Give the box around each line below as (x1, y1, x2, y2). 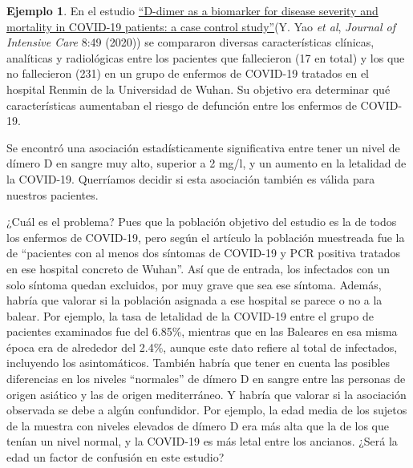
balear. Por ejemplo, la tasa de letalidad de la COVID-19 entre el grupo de (6, 307, 374, 324)
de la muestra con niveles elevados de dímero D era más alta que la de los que (6, 417, 389, 434)
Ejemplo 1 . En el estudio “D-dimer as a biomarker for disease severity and (6, 2, 379, 18)
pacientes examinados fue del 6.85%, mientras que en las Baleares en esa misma (6, 323, 398, 340)
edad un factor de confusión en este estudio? (6, 449, 225, 466)
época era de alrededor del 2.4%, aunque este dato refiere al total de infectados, (6, 338, 398, 355)
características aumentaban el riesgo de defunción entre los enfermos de (6, 96, 357, 113)
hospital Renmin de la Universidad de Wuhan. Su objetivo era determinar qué (6, 80, 391, 97)
